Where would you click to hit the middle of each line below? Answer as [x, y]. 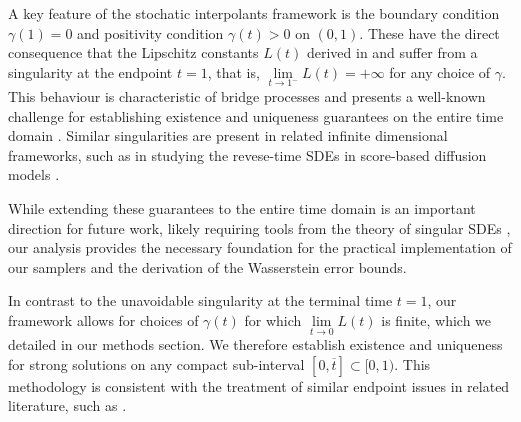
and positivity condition [150, 32]
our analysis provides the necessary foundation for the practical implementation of [260, 247]
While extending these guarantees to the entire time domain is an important [242, 207]
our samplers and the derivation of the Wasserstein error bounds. [207, 266]
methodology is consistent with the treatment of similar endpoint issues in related [259, 385]
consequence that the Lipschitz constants [133, 52]
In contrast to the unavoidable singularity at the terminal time [200, 300]
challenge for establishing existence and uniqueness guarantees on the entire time [256, 115]
